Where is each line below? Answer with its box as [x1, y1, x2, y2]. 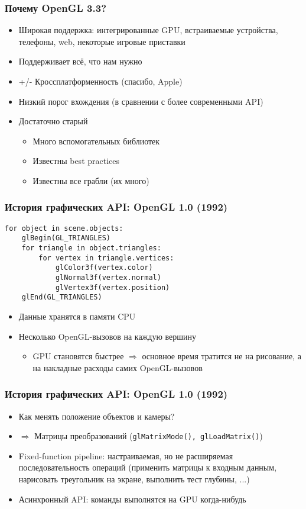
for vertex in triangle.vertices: [38, 253, 174, 262]
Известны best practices [32, 154, 120, 167]
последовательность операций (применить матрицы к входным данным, [18, 461, 277, 473]
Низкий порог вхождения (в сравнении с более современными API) [18, 95, 263, 107]
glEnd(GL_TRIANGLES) [21, 293, 102, 302]
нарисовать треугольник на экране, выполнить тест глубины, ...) [18, 473, 250, 485]
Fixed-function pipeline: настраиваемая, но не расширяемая [18, 449, 233, 462]
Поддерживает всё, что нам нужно [18, 55, 142, 67]
